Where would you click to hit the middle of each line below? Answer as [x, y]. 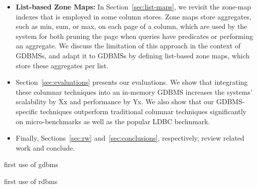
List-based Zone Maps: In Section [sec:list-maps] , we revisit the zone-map [133, 6]
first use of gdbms [31, 164]
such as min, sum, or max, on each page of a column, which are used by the [131, 26]
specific [27, 111]
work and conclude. [45, 147]
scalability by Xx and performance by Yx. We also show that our [115, 101]
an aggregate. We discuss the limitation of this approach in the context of [128, 46]
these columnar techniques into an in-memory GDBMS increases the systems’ [134, 92]
